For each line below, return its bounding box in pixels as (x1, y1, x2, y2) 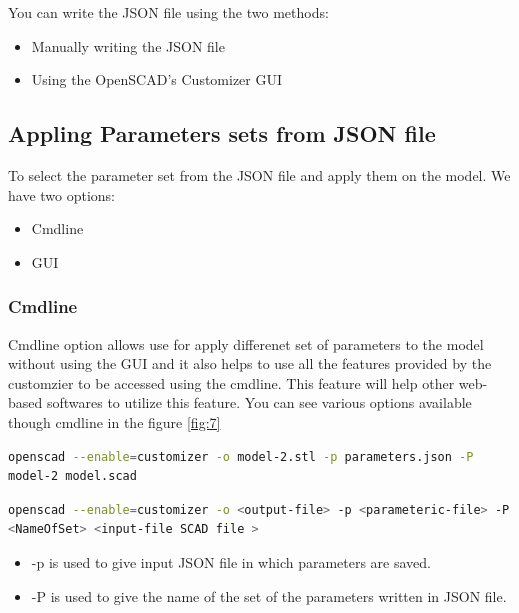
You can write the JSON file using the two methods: (8, 2, 329, 22)
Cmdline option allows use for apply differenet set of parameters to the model (8, 333, 484, 354)
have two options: (8, 184, 116, 205)
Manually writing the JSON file (31, 35, 225, 56)
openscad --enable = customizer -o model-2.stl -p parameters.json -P (8, 449, 474, 464)
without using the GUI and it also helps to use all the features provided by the (8, 353, 492, 374)
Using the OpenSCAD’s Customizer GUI (31, 69, 283, 90)
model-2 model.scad (8, 469, 137, 484)
